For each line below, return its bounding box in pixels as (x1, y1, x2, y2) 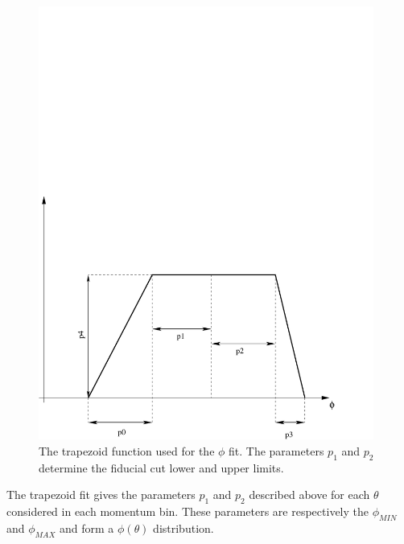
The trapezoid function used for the (39, 442, 215, 459)
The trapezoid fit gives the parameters (6, 486, 196, 503)
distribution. (153, 519, 214, 536)
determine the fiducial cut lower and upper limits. (39, 459, 284, 476)
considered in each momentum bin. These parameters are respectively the (6, 502, 369, 519)
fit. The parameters (229, 442, 324, 459)
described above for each (249, 486, 370, 503)
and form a (60, 519, 114, 536)
